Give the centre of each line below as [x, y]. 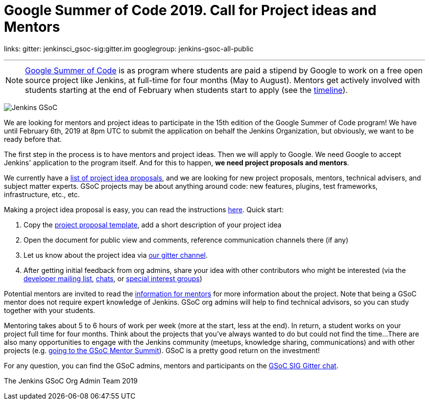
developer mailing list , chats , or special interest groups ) [113, 278]
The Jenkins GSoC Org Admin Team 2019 [71, 381]
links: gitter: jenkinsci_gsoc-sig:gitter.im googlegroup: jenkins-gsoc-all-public [129, 48]
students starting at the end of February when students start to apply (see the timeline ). [186, 90]
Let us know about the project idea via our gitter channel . [116, 255]
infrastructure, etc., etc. [42, 194]
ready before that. [33, 139]
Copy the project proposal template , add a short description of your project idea [153, 224]
